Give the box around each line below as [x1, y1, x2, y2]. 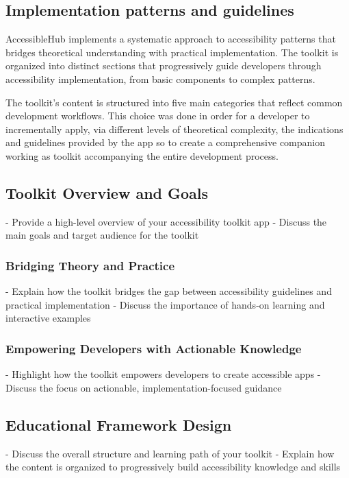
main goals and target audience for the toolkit [5, 228, 199, 242]
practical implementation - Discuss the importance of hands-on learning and [5, 297, 325, 311]
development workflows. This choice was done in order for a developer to [5, 108, 310, 123]
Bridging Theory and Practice [5, 256, 175, 274]
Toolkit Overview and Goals [5, 182, 209, 203]
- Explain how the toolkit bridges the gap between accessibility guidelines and [5, 284, 332, 298]
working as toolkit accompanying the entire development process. [5, 148, 279, 163]
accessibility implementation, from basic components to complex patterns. [5, 71, 315, 86]
